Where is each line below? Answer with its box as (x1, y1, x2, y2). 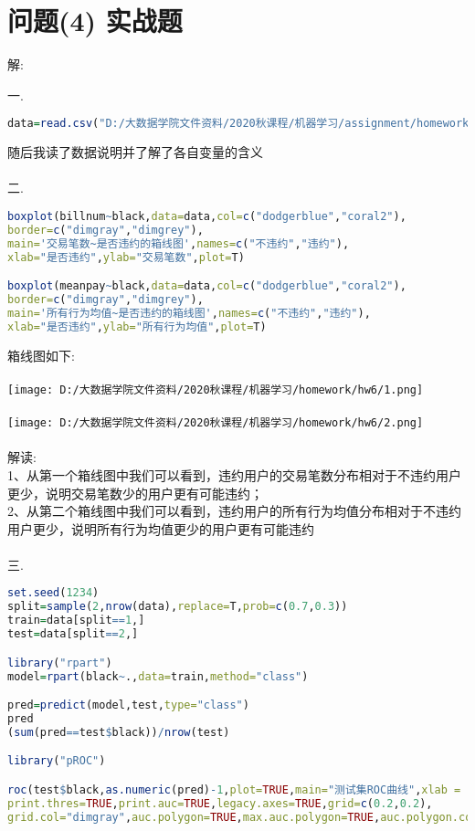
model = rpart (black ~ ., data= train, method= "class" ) (7, 669, 309, 683)
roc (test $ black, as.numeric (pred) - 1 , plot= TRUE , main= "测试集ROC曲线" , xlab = (7, 783, 461, 796)
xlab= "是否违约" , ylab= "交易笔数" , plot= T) (7, 250, 245, 264)
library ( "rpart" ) (7, 656, 112, 669)
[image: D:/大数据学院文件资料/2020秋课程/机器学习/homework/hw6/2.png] (7, 416, 424, 430)
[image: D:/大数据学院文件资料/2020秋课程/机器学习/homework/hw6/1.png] (7, 383, 424, 396)
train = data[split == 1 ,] (7, 614, 145, 627)
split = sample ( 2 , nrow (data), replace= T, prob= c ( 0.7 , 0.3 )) (7, 600, 348, 614)
